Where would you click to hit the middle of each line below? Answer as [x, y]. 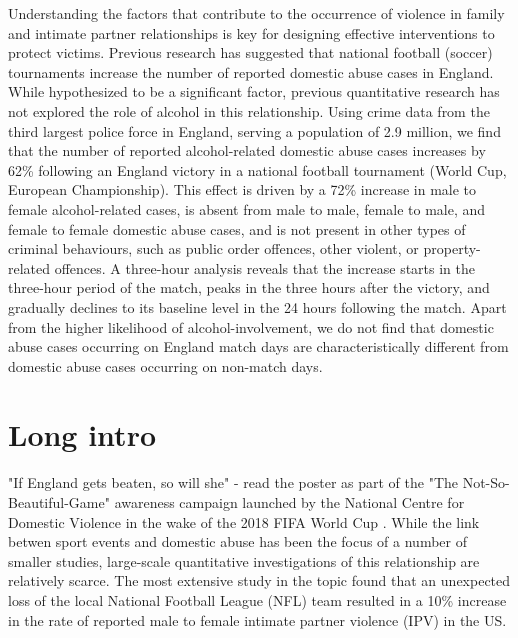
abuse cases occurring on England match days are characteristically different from [258, 346]
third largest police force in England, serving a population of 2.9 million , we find [254, 130]
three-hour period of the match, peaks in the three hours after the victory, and [249, 287]
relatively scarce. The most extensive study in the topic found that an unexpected [259, 580]
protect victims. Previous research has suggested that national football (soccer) [250, 52]
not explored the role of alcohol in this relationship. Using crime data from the [249, 110]
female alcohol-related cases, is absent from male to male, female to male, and [247, 208]
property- [452, 248]
